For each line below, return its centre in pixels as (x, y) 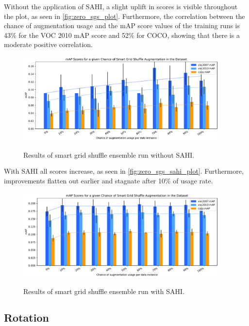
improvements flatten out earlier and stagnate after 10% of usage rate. (108, 180)
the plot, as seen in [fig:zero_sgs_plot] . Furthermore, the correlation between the (124, 16)
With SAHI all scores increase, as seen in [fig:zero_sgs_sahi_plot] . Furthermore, (124, 171)
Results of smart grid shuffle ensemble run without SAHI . (109, 155)
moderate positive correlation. (48, 44)
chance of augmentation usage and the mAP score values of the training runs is (122, 25)
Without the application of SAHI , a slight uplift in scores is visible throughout (121, 6)
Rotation (26, 318)
